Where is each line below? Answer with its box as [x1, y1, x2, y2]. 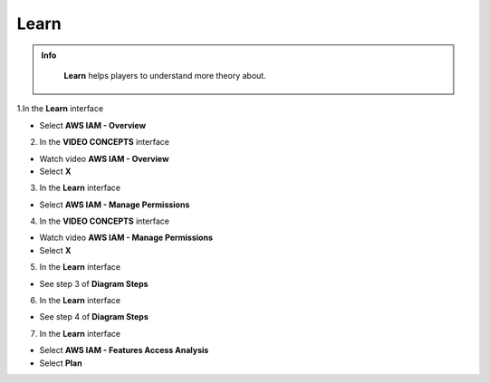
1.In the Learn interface [16, 103, 104, 114]
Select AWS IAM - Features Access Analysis [39, 345, 209, 356]
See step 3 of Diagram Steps [39, 278, 149, 289]
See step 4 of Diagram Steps [39, 311, 149, 322]
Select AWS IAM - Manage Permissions [39, 199, 190, 210]
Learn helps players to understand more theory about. [63, 70, 266, 81]
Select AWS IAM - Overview [39, 120, 147, 130]
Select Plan [39, 358, 82, 369]
